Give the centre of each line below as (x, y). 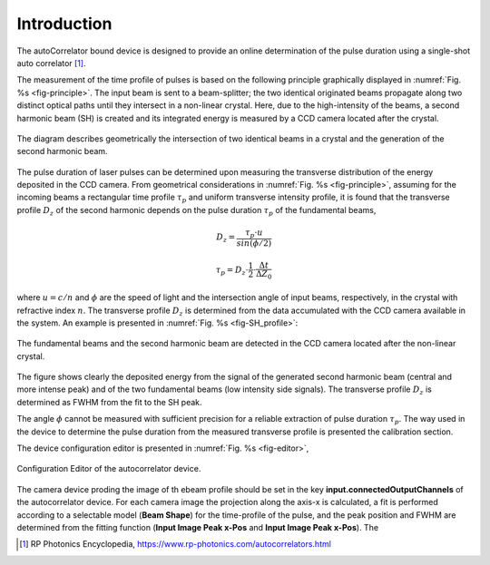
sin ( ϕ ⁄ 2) (254, 243)
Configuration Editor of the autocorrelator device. (109, 469)
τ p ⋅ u (254, 234)
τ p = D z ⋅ (232, 270)
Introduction (64, 24)
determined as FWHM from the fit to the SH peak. (110, 402)
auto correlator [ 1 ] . (51, 63)
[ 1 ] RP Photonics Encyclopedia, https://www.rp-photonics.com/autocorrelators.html (175, 544)
